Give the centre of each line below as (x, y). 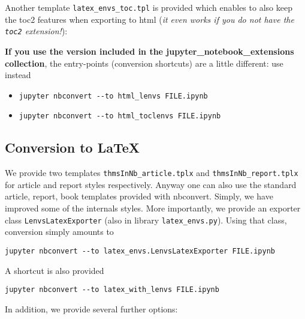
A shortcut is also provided (55, 270)
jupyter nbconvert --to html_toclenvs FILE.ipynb (120, 116)
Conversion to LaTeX (73, 147)
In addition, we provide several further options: (91, 308)
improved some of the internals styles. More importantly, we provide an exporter (153, 208)
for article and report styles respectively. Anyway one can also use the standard (151, 184)
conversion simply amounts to (59, 232)
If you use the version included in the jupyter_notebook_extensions (150, 51)
